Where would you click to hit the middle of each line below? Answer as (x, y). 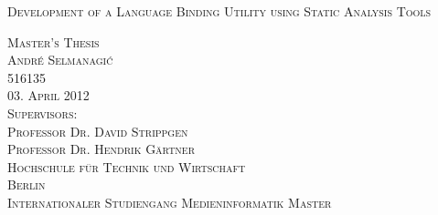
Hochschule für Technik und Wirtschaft (127, 166)
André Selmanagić (60, 60)
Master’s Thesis (53, 41)
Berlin (27, 184)
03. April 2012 (48, 95)
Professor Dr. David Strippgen (98, 131)
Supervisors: (43, 113)
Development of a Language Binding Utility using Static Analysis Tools (219, 11)
